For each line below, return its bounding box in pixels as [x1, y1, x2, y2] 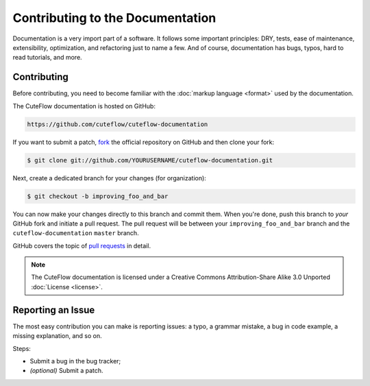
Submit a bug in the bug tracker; [29, 357, 121, 365]
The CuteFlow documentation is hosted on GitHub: [12, 101, 156, 110]
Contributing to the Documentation [12, 10, 217, 25]
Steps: [12, 344, 31, 352]
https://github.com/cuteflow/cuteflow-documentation [27, 120, 208, 128]
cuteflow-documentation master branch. [12, 229, 140, 237]
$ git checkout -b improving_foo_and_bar [27, 192, 169, 200]
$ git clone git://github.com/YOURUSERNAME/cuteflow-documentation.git [27, 156, 273, 164]
